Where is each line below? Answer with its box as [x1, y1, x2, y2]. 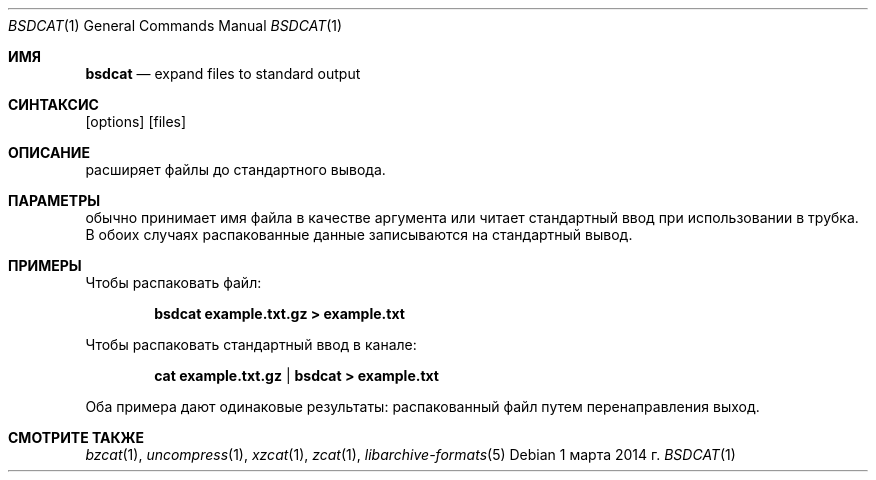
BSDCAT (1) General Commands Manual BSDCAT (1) [8, 17, 343, 34]
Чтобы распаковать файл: [85, 274, 262, 291]
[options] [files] [85, 113, 187, 130]
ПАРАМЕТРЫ [8, 192, 101, 209]
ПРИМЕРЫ [8, 257, 82, 274]
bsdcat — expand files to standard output [85, 65, 361, 82]
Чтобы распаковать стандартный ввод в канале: [85, 336, 417, 353]
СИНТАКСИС [8, 96, 99, 113]
